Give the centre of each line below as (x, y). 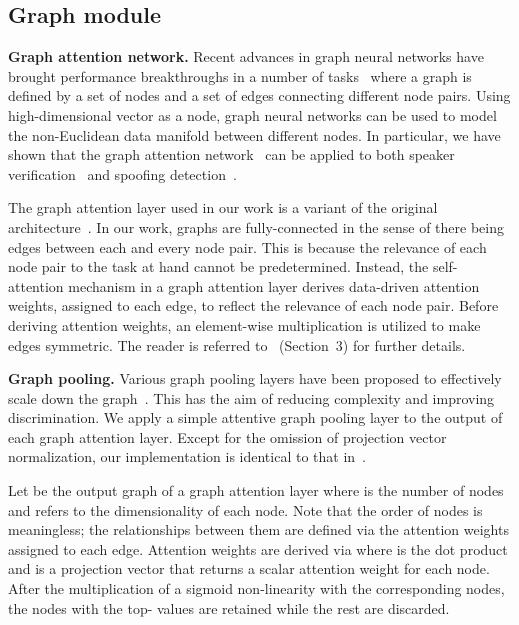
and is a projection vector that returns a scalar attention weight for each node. (249, 568)
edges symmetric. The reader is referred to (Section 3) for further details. (237, 344)
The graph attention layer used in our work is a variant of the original (223, 207)
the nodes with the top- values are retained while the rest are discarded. (229, 607)
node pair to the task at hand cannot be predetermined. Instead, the (218, 266)
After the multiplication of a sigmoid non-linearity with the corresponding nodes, (256, 588)
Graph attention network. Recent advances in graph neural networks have (246, 56)
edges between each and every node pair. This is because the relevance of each (247, 246)
